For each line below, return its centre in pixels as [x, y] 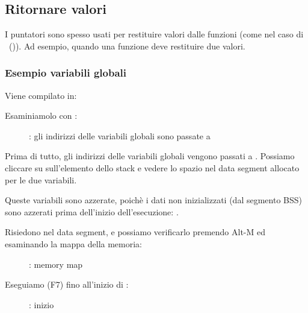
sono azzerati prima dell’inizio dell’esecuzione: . [92, 211]
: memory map [56, 264]
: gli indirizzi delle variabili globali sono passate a [120, 135]
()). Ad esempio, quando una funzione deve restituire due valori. [127, 46]
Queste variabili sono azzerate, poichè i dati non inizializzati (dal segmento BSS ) [153, 200]
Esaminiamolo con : [41, 115]
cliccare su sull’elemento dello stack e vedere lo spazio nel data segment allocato [152, 167]
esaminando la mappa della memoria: [74, 243]
